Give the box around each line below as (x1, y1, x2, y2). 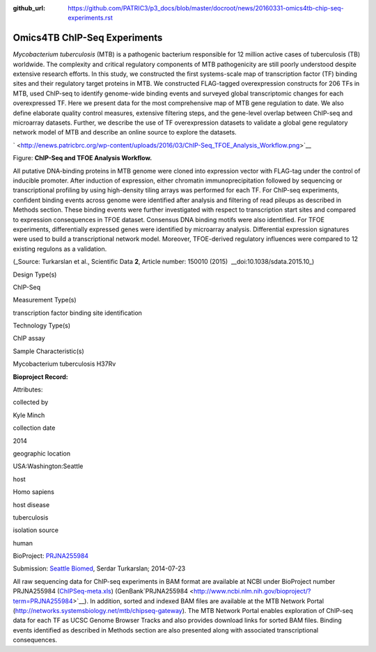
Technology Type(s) (13, 321, 71, 330)
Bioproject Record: (13, 373, 69, 381)
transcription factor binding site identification (13, 309, 143, 317)
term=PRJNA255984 (13, 596, 73, 605)
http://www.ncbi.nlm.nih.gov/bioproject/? (193, 587, 311, 596)
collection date (13, 424, 56, 432)
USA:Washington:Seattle (13, 462, 84, 470)
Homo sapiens (13, 488, 55, 496)
